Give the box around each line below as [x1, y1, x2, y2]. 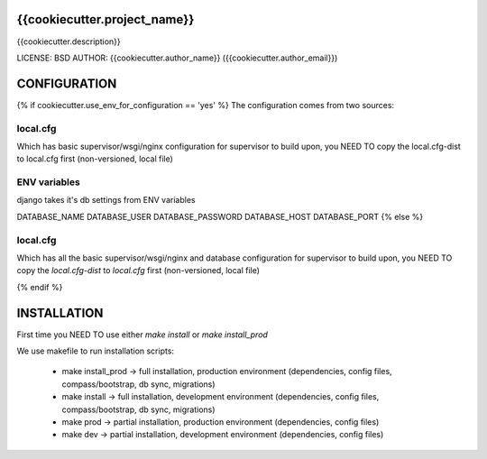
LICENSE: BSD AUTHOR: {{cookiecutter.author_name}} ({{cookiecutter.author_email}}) [16, 52, 338, 63]
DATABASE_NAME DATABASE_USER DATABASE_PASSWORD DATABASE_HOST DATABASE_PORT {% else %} [16, 211, 424, 222]
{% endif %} [16, 281, 63, 292]
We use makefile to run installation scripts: [16, 345, 175, 356]
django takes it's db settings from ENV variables [16, 195, 196, 206]
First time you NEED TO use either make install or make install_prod [16, 329, 268, 340]
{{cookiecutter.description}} [16, 36, 121, 47]
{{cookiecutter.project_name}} [16, 12, 195, 27]
